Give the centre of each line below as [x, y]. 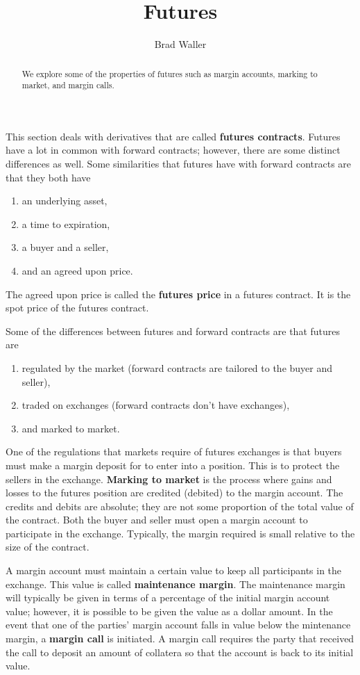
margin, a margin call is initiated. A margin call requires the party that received [180, 639]
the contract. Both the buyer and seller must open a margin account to [157, 520]
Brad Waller [180, 44]
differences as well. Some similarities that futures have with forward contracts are [179, 164]
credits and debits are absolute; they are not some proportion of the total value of [180, 506]
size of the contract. [48, 547]
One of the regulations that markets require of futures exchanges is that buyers [174, 452]
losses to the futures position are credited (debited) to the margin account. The [174, 493]
